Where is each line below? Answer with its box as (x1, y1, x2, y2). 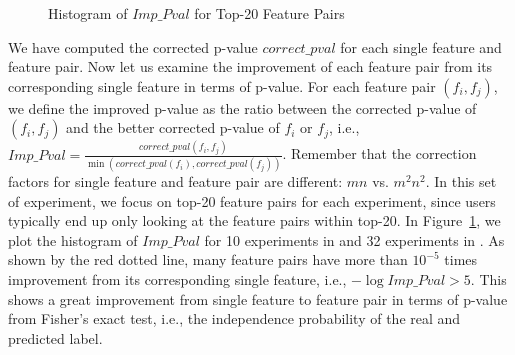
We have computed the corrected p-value (8, 36, 258, 57)
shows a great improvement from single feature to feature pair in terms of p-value (8, 288, 508, 309)
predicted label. (8, 327, 103, 348)
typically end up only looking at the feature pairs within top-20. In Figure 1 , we (8, 210, 501, 231)
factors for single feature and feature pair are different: (8, 171, 343, 191)
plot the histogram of (8, 229, 138, 250)
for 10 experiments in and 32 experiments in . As (204, 229, 505, 250)
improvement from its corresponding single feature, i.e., (8, 268, 347, 289)
